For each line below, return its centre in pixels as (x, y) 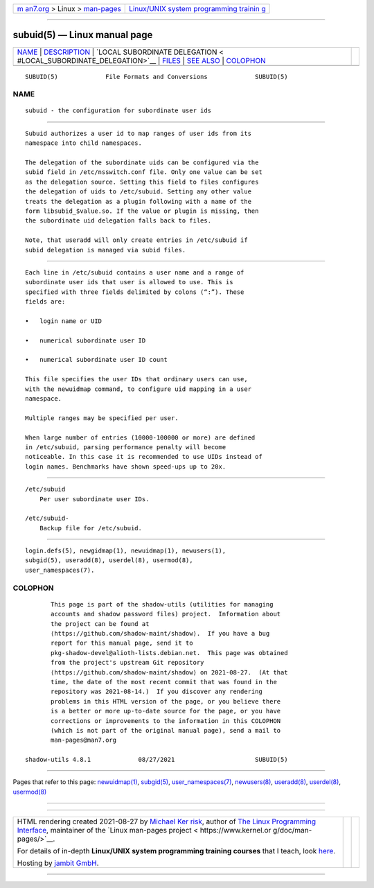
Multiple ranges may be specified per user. (102, 418)
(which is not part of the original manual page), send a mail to (166, 730)
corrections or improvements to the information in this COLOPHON (166, 721)
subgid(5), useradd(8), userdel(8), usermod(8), (109, 560)
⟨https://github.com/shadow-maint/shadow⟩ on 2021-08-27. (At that (169, 672)
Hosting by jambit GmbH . (58, 863)
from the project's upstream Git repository (127, 663)
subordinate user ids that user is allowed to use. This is (129, 282)
